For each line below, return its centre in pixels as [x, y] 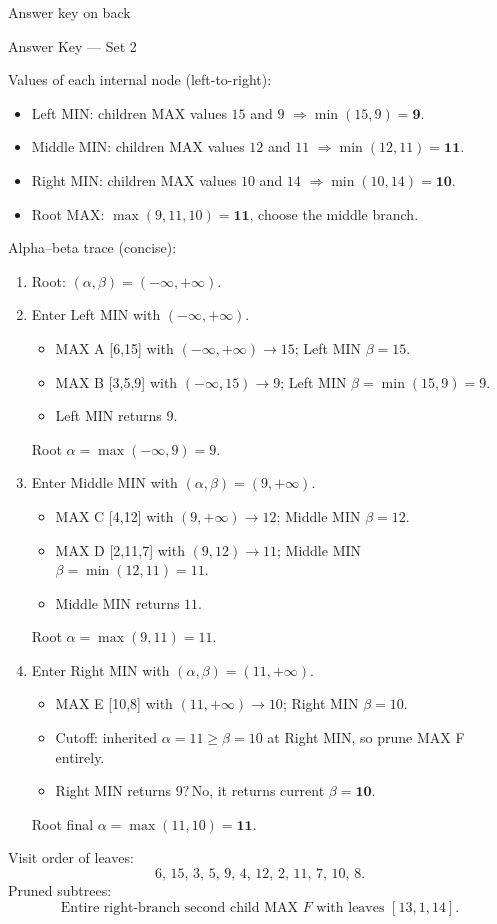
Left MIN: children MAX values [129, 112]
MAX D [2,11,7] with [120, 549]
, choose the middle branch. [334, 213]
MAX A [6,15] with [114, 347]
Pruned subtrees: [60, 890]
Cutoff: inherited [106, 737]
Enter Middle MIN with [104, 482]
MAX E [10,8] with [114, 703]
